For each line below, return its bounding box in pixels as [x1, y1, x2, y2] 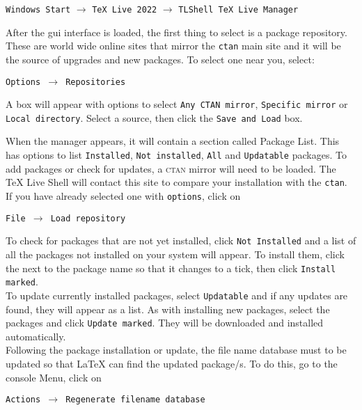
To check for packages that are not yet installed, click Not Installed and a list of [6, 233, 356, 248]
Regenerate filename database [65, 395, 205, 405]
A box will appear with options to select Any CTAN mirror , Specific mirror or [6, 97, 348, 111]
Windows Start [6, 5, 71, 15]
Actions [6, 395, 41, 405]
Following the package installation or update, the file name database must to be [6, 342, 347, 357]
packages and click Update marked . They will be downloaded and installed [6, 315, 324, 330]
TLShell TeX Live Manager [178, 5, 299, 15]
